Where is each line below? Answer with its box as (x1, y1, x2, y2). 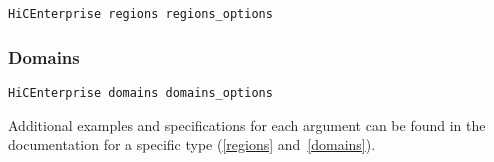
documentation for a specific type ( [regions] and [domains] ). (8, 134, 376, 155)
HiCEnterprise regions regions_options (8, 7, 273, 21)
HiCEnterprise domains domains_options (8, 85, 273, 100)
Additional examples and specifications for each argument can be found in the (8, 114, 486, 135)
